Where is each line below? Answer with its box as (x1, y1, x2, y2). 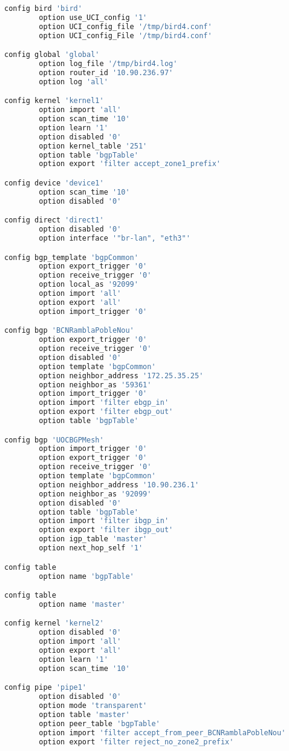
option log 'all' (39, 77, 108, 86)
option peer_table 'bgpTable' (39, 719, 160, 728)
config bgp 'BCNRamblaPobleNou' (4, 326, 134, 335)
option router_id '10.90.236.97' (39, 68, 174, 77)
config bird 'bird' (4, 4, 82, 13)
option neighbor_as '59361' (39, 380, 152, 389)
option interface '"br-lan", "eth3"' (39, 234, 190, 242)
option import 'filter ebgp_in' (39, 398, 169, 407)
